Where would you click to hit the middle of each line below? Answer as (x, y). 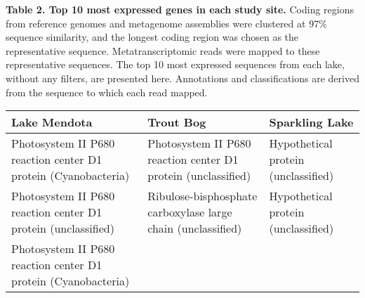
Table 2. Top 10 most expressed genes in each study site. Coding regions (180, 9)
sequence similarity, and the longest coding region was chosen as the (152, 37)
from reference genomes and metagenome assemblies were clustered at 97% (166, 23)
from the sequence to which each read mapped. (107, 92)
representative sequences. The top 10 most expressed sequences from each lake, (175, 64)
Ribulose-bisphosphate (203, 196)
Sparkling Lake (311, 122)
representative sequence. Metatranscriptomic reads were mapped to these (163, 50)
